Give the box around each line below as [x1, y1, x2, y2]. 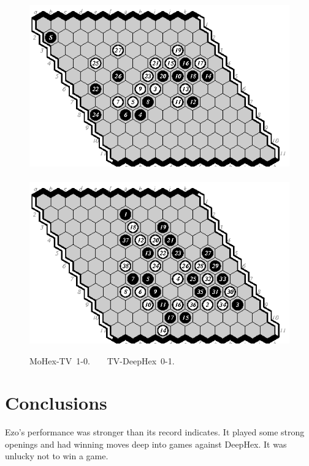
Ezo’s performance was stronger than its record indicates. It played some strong [5, 426, 305, 438]
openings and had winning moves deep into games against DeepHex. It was [5, 437, 287, 450]
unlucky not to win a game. [5, 449, 109, 462]
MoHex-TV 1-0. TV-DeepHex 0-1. [29, 354, 175, 367]
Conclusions [5, 390, 107, 415]
